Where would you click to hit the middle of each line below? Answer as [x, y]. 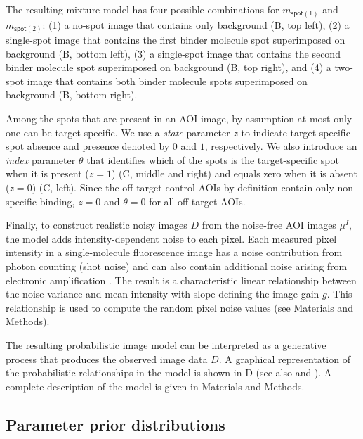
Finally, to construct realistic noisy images [97, 225]
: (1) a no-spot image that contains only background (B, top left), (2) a [196, 24]
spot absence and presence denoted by [88, 146]
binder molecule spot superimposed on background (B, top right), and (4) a [169, 67]
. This [339, 294]
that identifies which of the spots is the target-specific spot [213, 159]
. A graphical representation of [284, 358]
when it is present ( [47, 173]
